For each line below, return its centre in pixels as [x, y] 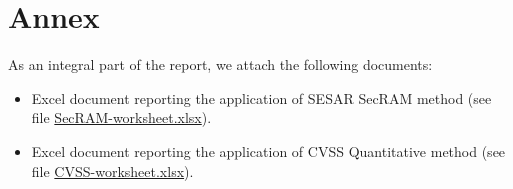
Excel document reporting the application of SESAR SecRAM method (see [261, 97]
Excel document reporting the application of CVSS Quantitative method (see [268, 150]
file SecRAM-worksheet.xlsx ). [121, 117]
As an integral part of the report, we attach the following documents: [220, 64]
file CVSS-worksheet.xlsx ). [112, 170]
